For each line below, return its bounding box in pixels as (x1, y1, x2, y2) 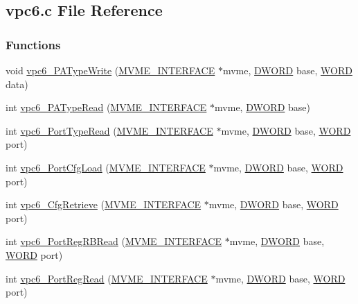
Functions (6, 35, 61, 53)
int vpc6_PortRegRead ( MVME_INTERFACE (6, 271, 208, 285)
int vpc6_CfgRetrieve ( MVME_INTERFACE (6, 197, 202, 212)
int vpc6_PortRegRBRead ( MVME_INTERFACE (6, 234, 222, 248)
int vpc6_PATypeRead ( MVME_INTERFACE (6, 100, 207, 115)
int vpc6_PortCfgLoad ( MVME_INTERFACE (6, 160, 206, 174)
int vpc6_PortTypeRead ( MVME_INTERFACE (6, 123, 213, 137)
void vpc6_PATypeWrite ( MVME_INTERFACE (6, 63, 215, 77)
